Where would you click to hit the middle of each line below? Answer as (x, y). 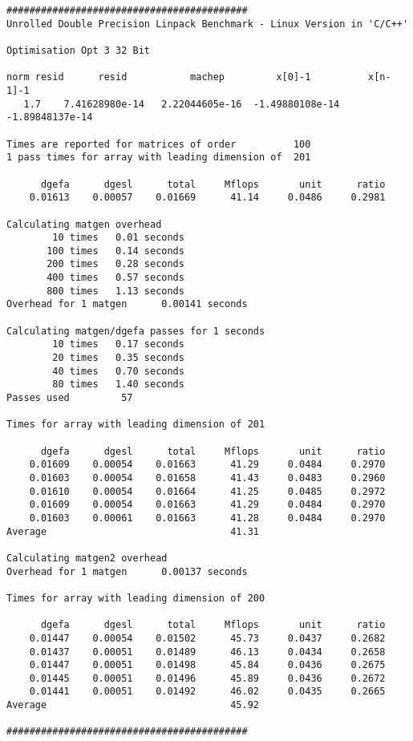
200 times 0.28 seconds (115, 264)
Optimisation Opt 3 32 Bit (78, 50)
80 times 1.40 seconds (118, 385)
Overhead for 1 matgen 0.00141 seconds (127, 304)
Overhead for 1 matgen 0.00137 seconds (127, 571)
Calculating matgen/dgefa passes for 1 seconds (136, 331)
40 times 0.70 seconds (118, 371)
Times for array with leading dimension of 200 (136, 598)
